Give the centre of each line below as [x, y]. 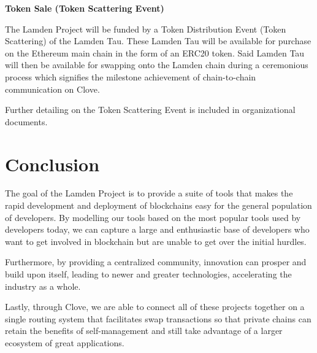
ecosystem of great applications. [65, 343]
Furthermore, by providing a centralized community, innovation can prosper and [156, 262]
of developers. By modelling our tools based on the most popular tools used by [153, 217]
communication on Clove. [52, 89]
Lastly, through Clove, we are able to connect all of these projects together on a [155, 307]
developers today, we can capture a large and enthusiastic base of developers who [157, 229]
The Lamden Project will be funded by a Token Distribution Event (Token [146, 29]
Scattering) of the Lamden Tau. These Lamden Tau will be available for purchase [158, 41]
